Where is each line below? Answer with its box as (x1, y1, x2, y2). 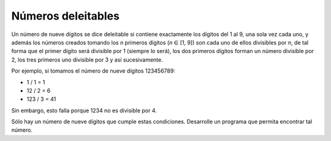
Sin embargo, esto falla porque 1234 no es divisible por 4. (11, 107, 158, 114)
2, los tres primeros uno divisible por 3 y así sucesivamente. (11, 56, 163, 63)
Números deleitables (11, 9, 120, 23)
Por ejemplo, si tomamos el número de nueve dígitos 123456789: (11, 67, 176, 74)
